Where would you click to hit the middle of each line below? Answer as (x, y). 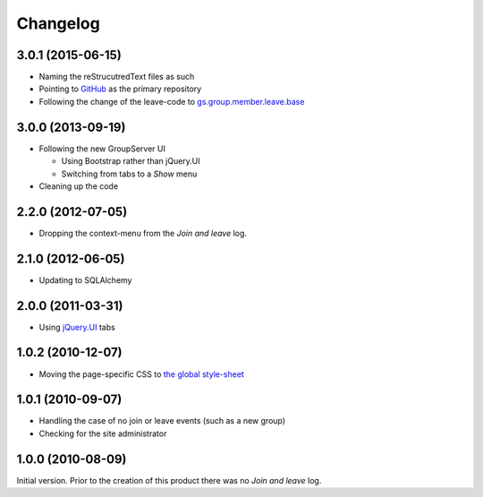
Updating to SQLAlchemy (85, 280)
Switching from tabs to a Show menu (129, 174)
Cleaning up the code (79, 186)
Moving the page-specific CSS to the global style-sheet (142, 374)
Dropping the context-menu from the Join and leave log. (143, 233)
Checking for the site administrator (103, 433)
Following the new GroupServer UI (102, 149)
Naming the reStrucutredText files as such (117, 77)
